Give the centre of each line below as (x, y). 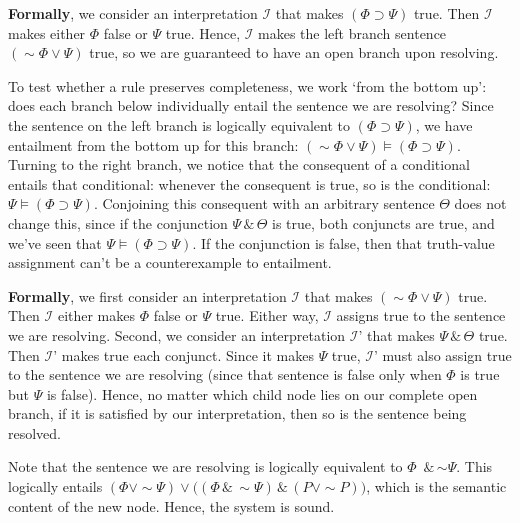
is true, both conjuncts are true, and (383, 222)
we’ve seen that (55, 242)
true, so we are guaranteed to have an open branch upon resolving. (294, 52)
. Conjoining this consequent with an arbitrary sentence (264, 203)
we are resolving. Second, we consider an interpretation (177, 334)
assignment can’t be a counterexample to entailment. (170, 262)
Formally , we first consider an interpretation (147, 295)
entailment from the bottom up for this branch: (153, 144)
